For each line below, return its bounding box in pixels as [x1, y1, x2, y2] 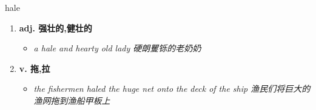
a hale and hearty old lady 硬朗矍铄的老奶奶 [33, 42, 201, 54]
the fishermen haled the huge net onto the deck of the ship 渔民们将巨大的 [33, 82, 311, 95]
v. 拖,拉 [19, 62, 50, 74]
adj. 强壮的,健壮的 [19, 21, 92, 34]
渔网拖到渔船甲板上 [33, 94, 110, 106]
